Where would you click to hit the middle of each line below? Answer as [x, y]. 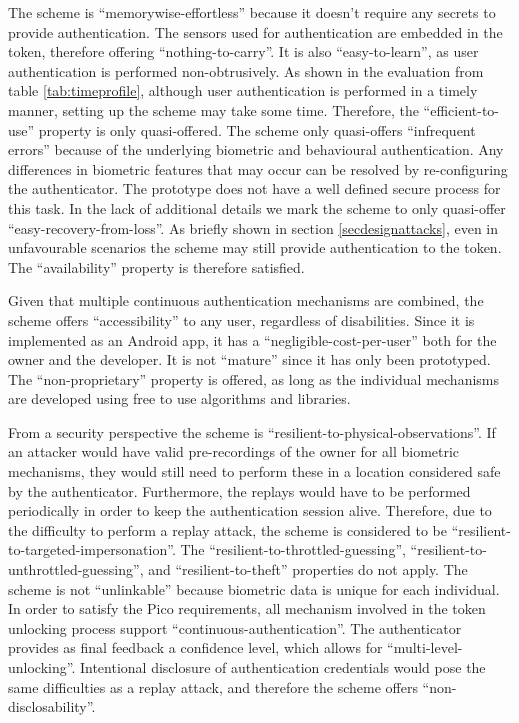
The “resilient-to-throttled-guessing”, [293, 549]
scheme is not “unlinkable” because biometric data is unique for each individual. [254, 588]
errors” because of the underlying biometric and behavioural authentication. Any [256, 149]
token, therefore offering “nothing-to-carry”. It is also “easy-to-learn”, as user [243, 51]
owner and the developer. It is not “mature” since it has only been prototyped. [249, 359]
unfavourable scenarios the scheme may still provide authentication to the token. [255, 247]
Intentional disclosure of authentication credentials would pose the [282, 667]
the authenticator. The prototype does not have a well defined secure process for [254, 188]
